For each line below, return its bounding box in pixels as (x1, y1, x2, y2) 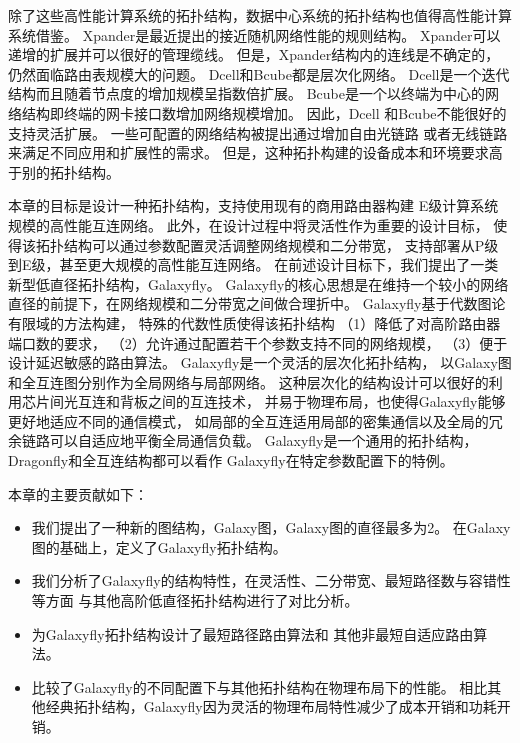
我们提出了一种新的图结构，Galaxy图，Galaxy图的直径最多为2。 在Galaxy (31, 517, 511, 538)
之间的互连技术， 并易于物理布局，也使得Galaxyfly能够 (147, 391, 506, 412)
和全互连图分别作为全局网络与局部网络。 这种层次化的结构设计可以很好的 (8, 371, 489, 392)
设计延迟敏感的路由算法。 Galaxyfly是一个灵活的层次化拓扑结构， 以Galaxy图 (8, 352, 512, 373)
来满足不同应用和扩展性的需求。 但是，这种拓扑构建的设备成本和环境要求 (8, 142, 489, 163)
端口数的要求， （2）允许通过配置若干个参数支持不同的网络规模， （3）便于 (8, 332, 508, 353)
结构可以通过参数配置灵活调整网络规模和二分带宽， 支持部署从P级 (63, 234, 499, 255)
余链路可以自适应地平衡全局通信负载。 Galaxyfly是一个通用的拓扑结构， (8, 430, 478, 451)
